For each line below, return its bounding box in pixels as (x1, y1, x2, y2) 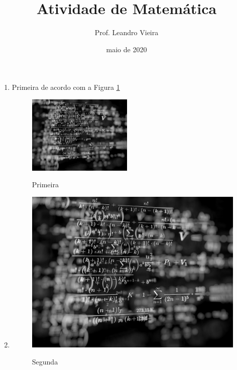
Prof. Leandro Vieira (94, 27, 159, 38)
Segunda (32, 356, 58, 366)
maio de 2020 (106, 44, 147, 54)
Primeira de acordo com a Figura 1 (12, 82, 120, 92)
